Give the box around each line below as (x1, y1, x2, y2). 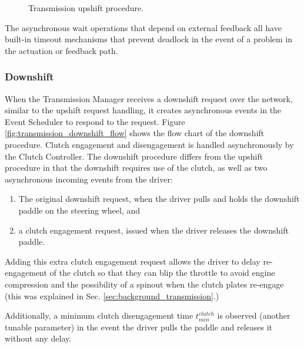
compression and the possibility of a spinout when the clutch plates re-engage (5, 278, 284, 290)
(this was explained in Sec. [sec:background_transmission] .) (5, 289, 219, 302)
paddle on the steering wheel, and (18, 204, 141, 216)
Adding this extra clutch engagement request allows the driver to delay (5, 255, 260, 267)
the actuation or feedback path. (5, 44, 118, 56)
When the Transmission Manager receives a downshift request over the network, (5, 92, 293, 104)
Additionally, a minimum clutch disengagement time (5, 309, 193, 322)
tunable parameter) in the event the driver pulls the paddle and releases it (5, 320, 273, 333)
